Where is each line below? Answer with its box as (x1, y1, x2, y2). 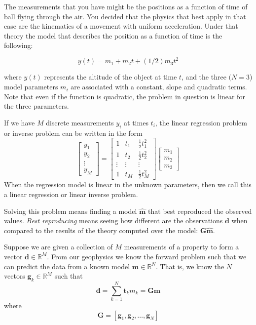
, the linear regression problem (155, 117, 247, 127)
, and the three (181, 72, 226, 82)
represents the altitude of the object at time (44, 72, 177, 82)
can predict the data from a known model (4, 261, 130, 271)
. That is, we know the (155, 261, 224, 271)
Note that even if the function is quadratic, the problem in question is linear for (4, 91, 245, 101)
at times (124, 117, 148, 127)
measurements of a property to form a (124, 242, 239, 252)
